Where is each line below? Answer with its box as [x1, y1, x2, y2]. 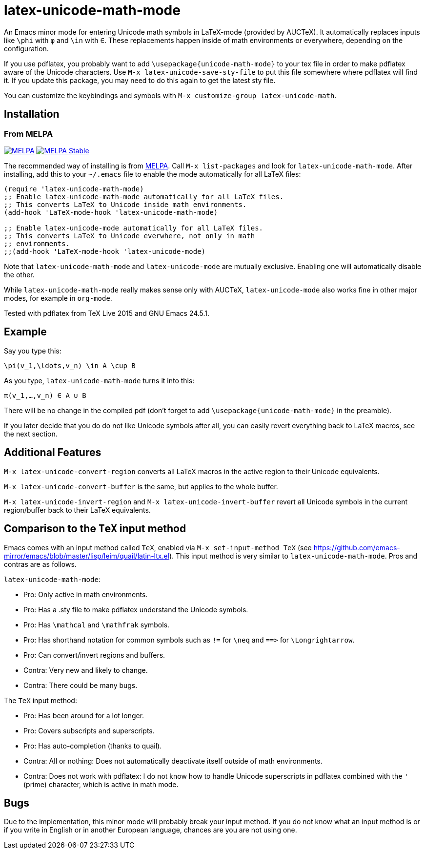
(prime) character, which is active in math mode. [23, 780, 179, 789]
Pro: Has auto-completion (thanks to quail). [23, 741, 162, 750]
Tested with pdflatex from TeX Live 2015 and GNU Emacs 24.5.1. [4, 309, 210, 317]
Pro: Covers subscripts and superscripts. [23, 726, 155, 735]
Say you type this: [4, 346, 61, 355]
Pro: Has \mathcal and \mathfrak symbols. [23, 620, 170, 629]
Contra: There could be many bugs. [23, 681, 138, 689]
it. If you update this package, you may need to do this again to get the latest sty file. [4, 76, 276, 84]
